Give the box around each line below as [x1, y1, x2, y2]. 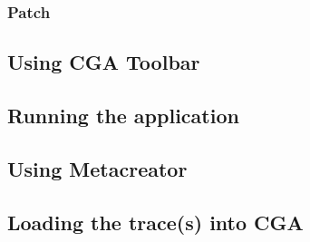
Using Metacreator [7, 154, 188, 182]
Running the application [7, 102, 239, 130]
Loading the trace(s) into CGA [7, 208, 304, 236]
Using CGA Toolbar [7, 48, 200, 76]
